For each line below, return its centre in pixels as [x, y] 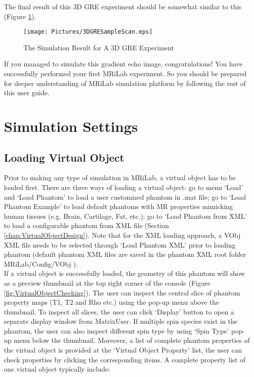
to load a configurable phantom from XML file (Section [87, 225]
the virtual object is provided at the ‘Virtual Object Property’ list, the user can [123, 350]
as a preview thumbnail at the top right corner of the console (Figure [107, 283]
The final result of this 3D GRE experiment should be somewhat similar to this [123, 6]
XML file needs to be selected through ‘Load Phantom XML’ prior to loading [120, 244]
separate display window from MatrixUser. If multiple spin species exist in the [121, 321]
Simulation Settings [71, 126]
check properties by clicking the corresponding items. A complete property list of [125, 359]
